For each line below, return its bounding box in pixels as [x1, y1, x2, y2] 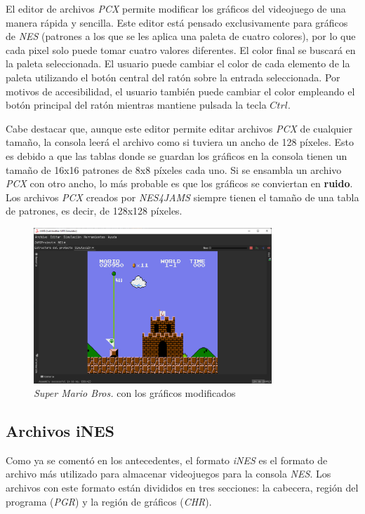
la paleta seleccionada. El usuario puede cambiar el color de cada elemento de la [6, 56, 350, 71]
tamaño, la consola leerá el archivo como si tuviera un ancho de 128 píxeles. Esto [6, 135, 354, 149]
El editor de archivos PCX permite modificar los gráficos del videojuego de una [6, 1, 346, 15]
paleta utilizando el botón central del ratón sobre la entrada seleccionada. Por [6, 69, 340, 84]
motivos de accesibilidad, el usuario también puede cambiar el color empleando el [6, 83, 355, 98]
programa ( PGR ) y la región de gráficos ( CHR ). [6, 494, 212, 508]
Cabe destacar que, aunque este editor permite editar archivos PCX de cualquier [6, 121, 352, 135]
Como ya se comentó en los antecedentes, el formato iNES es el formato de [6, 452, 328, 467]
